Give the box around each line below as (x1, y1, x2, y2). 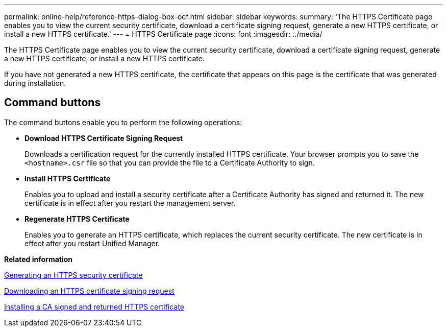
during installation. (4, 79, 66, 87)
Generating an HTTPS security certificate (4, 270, 143, 279)
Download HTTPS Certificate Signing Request (24, 133, 183, 143)
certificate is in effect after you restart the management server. (24, 198, 236, 207)
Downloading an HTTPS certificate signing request (4, 286, 175, 295)
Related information (4, 254, 73, 264)
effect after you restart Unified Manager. (24, 239, 160, 248)
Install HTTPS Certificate (24, 174, 111, 183)
